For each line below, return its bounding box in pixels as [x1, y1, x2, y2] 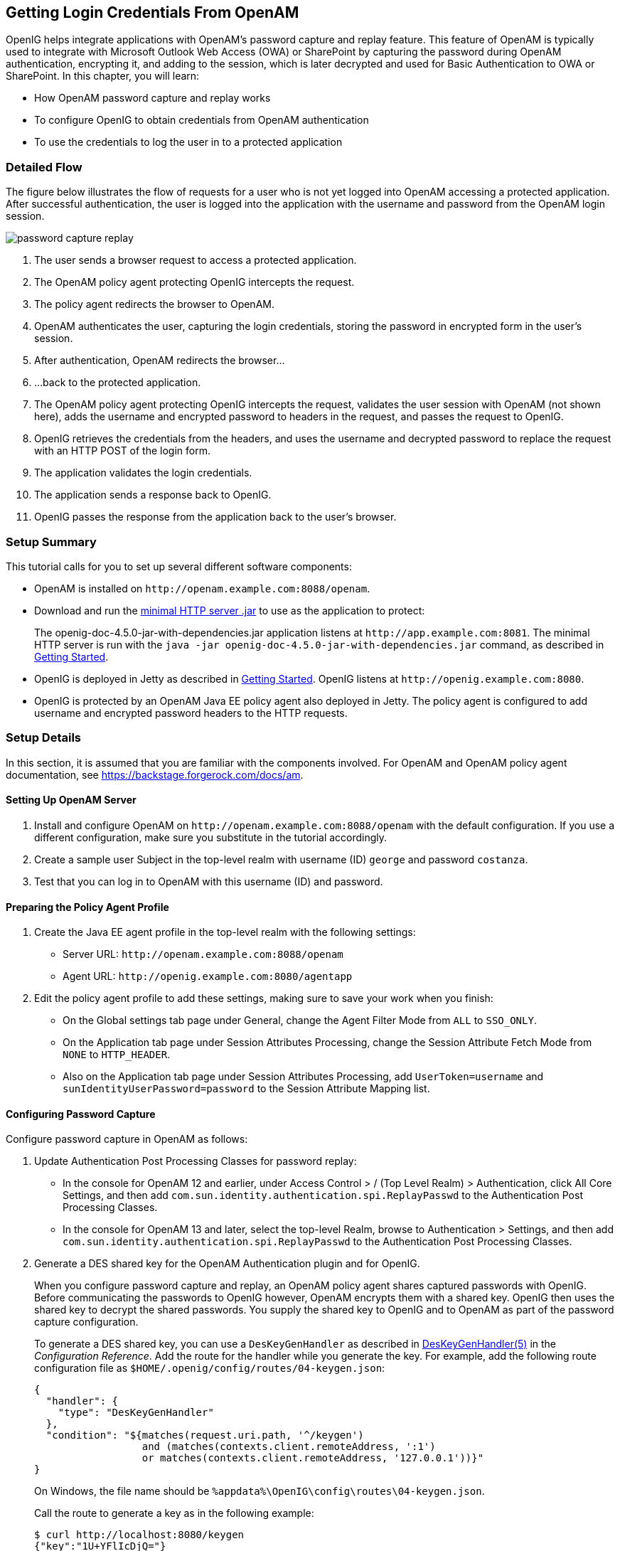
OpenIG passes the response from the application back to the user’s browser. [34, 511, 397, 523]
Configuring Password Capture [6, 1107, 156, 1120]
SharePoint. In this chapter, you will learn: [6, 70, 200, 82]
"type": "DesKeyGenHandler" [58, 1407, 214, 1419]
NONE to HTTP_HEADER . [63, 1048, 171, 1061]
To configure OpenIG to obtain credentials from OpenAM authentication [34, 114, 369, 127]
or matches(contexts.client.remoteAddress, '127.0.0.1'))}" [141, 1452, 484, 1464]
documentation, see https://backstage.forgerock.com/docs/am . [6, 768, 304, 781]
